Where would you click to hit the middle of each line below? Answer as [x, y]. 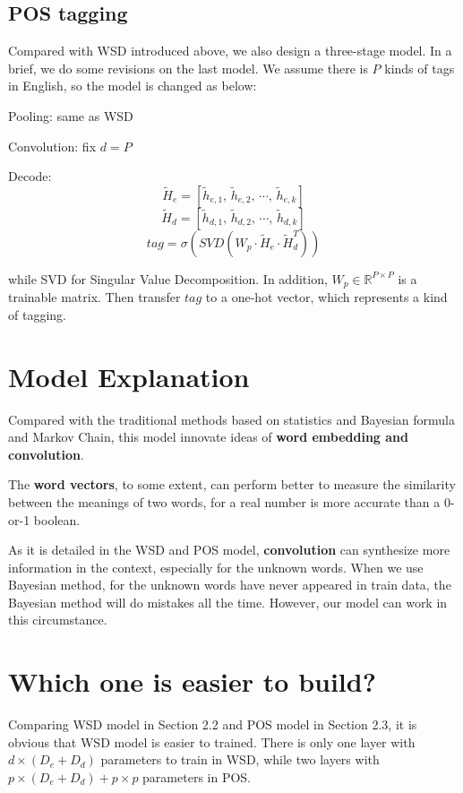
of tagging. [37, 314]
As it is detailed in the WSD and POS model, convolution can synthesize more [229, 550]
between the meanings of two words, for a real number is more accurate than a [224, 501]
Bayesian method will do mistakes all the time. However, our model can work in [228, 602]
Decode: [30, 176]
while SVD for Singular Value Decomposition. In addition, [168, 278]
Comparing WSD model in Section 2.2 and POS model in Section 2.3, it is [213, 724]
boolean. [57, 519]
